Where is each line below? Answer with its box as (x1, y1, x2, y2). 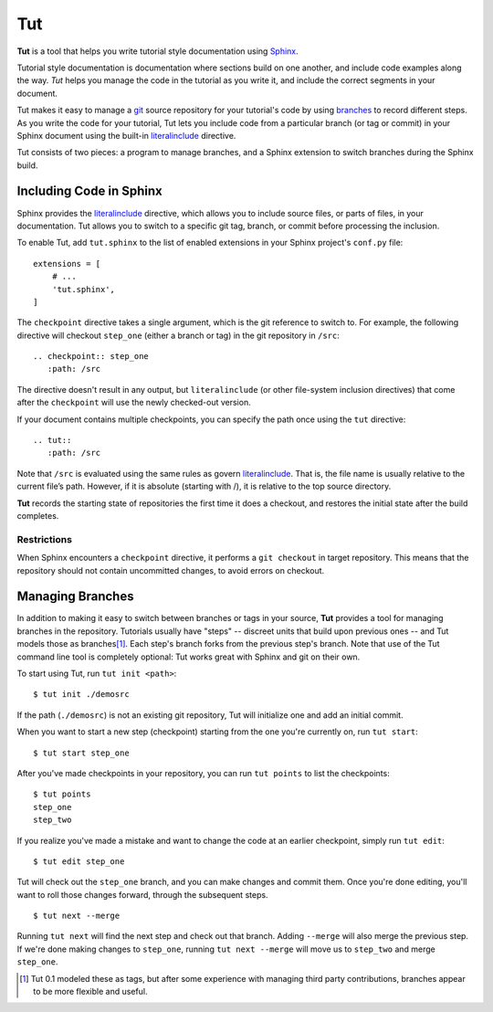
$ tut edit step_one (33, 856, 125, 867)
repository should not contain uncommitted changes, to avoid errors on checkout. (16, 564, 325, 575)
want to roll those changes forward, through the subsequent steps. (16, 889, 268, 900)
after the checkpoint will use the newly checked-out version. (16, 397, 251, 408)
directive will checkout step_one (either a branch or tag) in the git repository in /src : (16, 330, 340, 341)
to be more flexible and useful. (33, 986, 148, 997)
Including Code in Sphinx (16, 184, 163, 199)
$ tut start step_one (33, 747, 130, 758)
